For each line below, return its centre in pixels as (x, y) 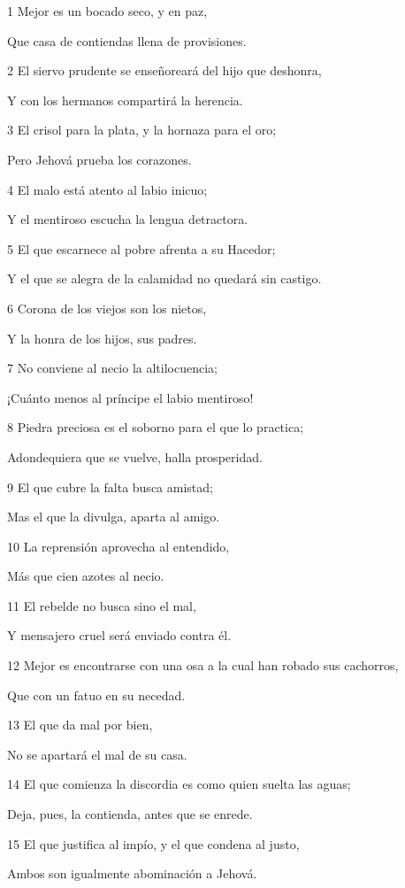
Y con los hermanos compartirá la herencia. (125, 100)
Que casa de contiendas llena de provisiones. (127, 40)
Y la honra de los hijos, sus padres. (102, 338)
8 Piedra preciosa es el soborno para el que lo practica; (156, 427)
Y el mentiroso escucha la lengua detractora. (128, 219)
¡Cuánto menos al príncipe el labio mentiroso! (130, 397)
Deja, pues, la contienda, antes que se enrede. (130, 814)
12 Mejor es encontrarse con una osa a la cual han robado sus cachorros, (203, 665)
